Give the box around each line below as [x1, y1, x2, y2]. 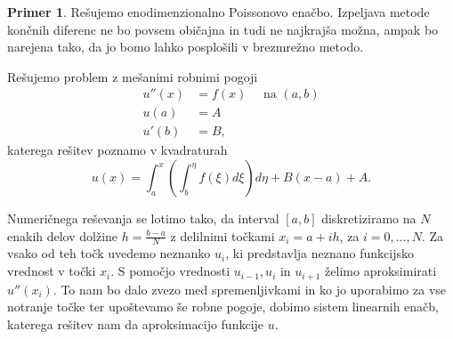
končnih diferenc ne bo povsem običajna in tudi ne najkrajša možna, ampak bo [7, 20, 439, 38]
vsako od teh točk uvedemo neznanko [7, 244, 211, 262]
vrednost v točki [7, 262, 96, 280]
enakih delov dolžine [7, 226, 118, 245]
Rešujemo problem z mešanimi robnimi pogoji [7, 67, 258, 85]
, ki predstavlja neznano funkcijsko [225, 244, 414, 262]
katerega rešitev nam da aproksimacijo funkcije [7, 314, 264, 333]
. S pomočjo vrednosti [110, 262, 231, 280]
